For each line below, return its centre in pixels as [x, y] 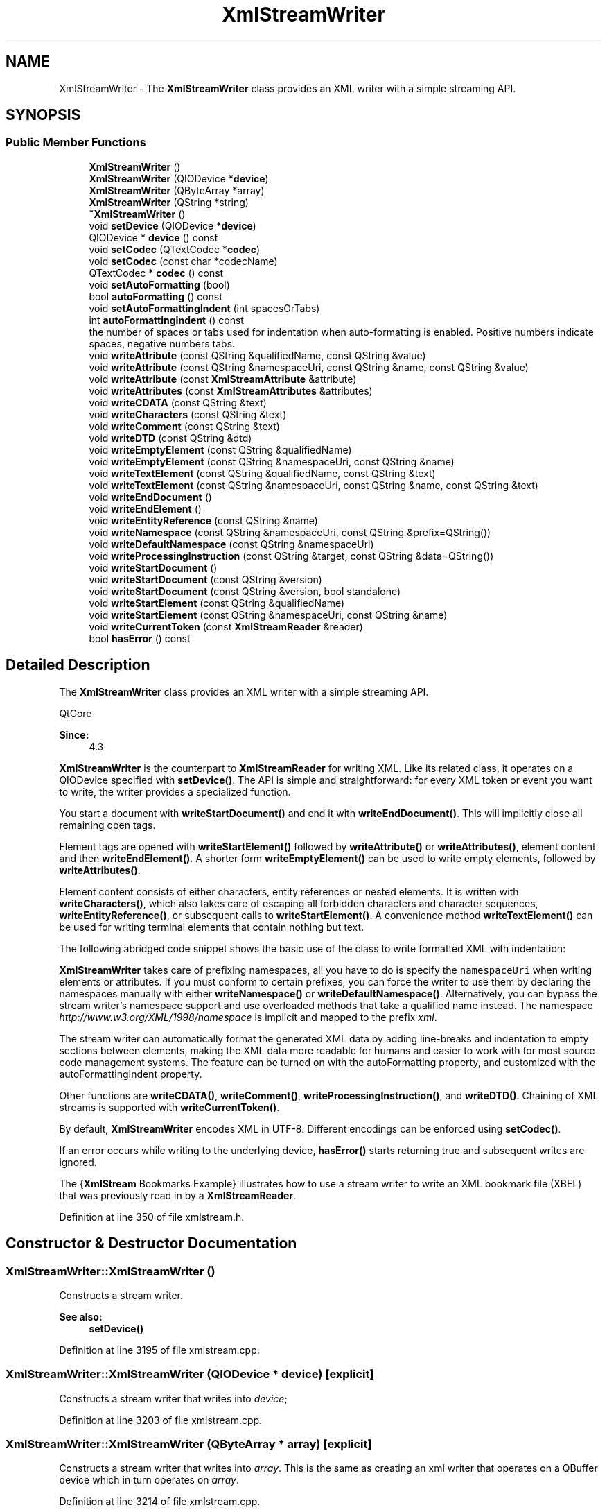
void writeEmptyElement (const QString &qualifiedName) [220, 449]
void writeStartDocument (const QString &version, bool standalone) [245, 591]
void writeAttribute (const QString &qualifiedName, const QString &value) [257, 355]
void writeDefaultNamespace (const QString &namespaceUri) [231, 544]
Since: [74, 734]
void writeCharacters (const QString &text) [188, 414]
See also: [81, 1316]
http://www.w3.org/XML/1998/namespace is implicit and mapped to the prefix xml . [248, 1017]
